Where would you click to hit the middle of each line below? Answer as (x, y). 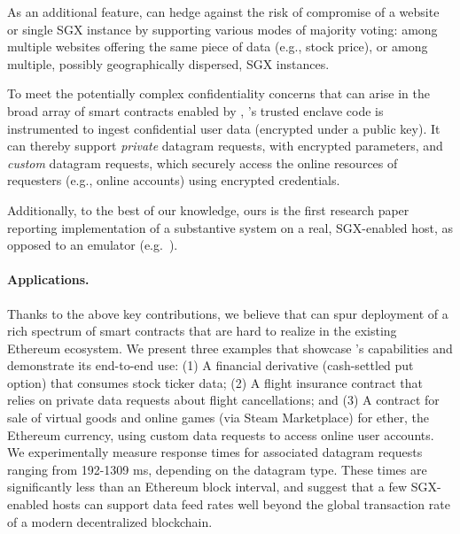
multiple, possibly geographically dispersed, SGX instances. (168, 63)
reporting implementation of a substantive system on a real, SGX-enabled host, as (230, 227)
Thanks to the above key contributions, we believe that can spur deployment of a (228, 313)
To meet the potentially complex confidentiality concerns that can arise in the (218, 93)
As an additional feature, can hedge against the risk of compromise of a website (223, 12)
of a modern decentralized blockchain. (110, 521)
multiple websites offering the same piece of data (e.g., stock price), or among (218, 46)
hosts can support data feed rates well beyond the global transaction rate (251, 504)
